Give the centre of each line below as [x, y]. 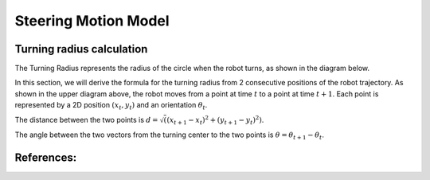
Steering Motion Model [92, 21]
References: [46, 157]
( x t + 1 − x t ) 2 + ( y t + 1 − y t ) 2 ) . [215, 120]
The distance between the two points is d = [86, 119]
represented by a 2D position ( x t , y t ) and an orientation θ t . [111, 106]
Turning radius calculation [81, 49]
